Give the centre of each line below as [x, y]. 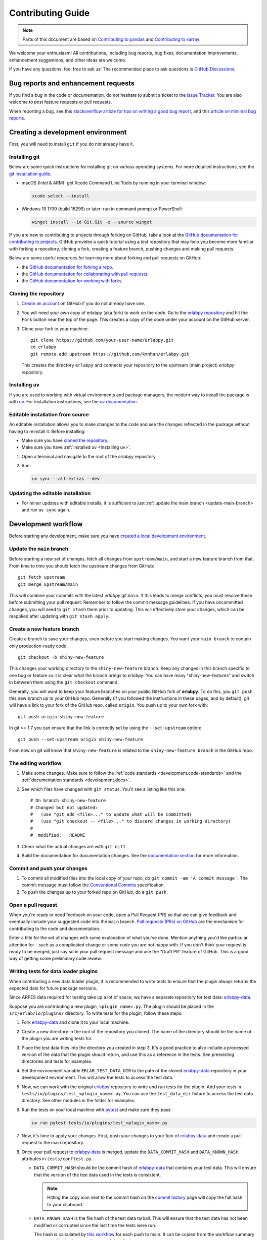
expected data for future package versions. [53, 988]
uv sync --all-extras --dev [66, 479]
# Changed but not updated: [64, 807]
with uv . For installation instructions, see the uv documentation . [74, 402]
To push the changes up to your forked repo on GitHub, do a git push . [95, 892]
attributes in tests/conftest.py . [57, 1159]
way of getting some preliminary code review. [56, 959]
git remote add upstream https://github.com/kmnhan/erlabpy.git [110, 354]
